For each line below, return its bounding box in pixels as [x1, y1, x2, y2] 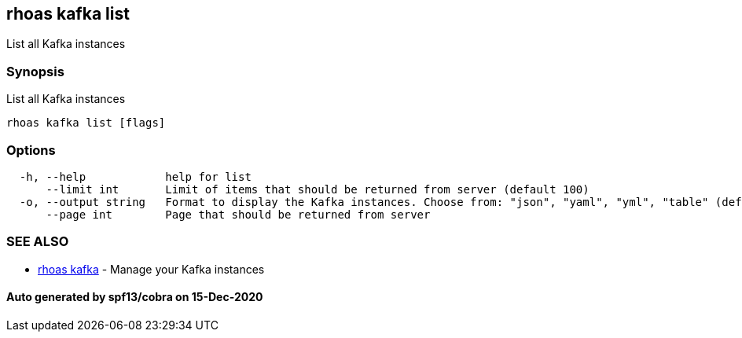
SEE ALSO [6, 233, 69, 250]
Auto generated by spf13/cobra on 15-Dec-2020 [6, 290, 263, 304]
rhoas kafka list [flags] [6, 116, 166, 130]
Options [6, 141, 56, 158]
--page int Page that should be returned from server [46, 208, 431, 221]
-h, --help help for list [19, 170, 252, 183]
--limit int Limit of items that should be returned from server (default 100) [46, 182, 590, 196]
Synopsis [6, 63, 64, 79]
